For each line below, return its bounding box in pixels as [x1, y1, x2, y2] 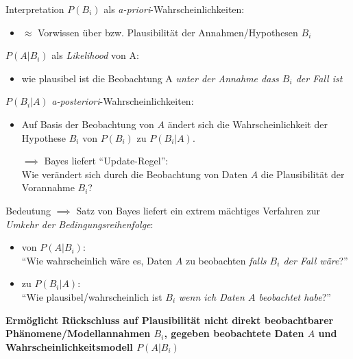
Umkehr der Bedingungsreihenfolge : [5, 216, 154, 231]
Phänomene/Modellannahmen [5, 326, 151, 341]
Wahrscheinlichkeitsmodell [5, 339, 133, 354]
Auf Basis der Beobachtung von [21, 116, 154, 131]
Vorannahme [21, 180, 75, 195]
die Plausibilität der [260, 166, 345, 181]
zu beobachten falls [185, 253, 267, 267]
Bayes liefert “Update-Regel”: [44, 153, 169, 168]
